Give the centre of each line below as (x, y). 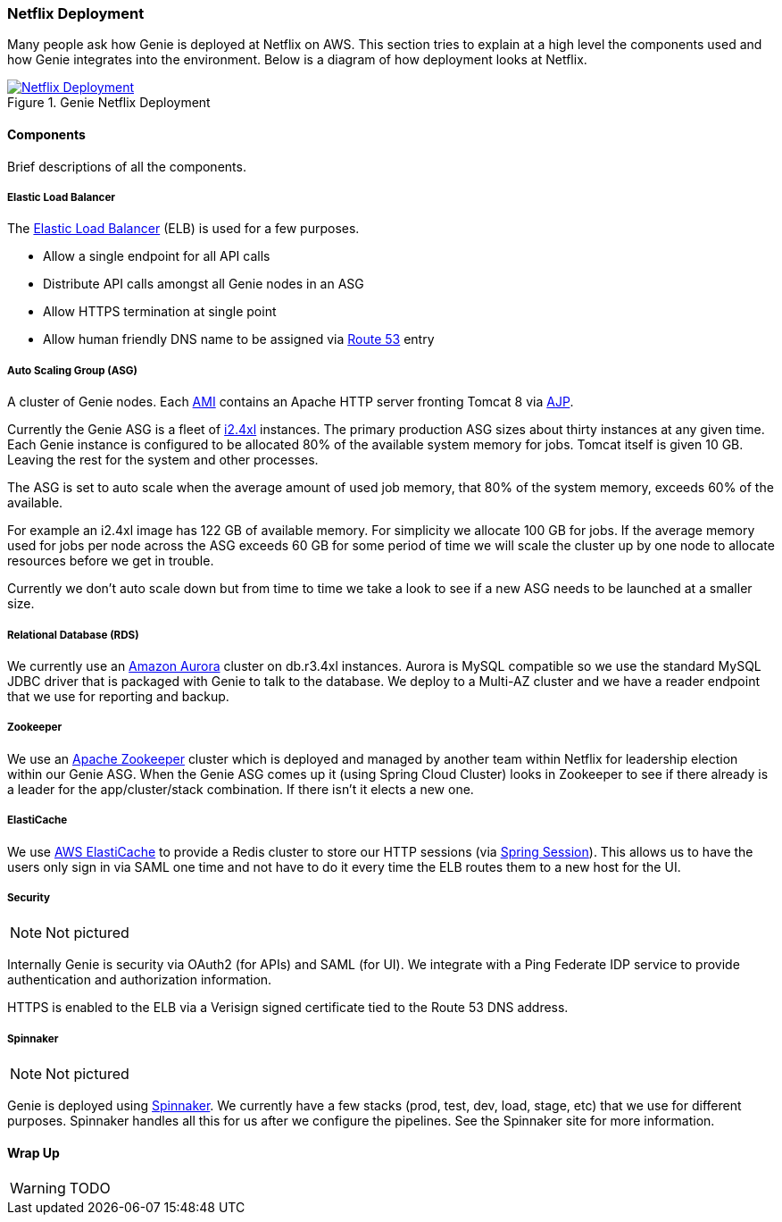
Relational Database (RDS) (73, 635)
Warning (38, 1189)
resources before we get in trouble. (111, 561)
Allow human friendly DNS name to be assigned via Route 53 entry (239, 339)
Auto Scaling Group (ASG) (72, 370)
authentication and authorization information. (140, 980)
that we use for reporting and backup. (118, 696)
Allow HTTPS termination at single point (160, 312)
